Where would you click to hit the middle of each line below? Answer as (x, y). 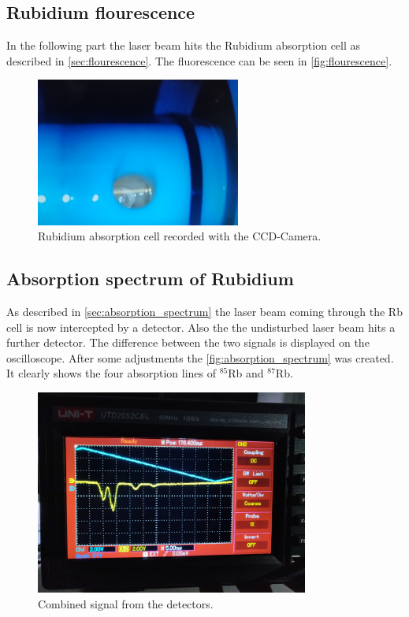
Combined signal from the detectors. (126, 604)
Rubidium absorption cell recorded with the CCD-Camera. (180, 236)
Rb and (246, 373)
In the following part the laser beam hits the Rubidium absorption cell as (184, 45)
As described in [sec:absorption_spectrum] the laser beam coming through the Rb (204, 312)
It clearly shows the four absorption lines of (112, 373)
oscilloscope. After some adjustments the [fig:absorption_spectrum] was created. (200, 357)
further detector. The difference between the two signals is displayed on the (188, 342)
